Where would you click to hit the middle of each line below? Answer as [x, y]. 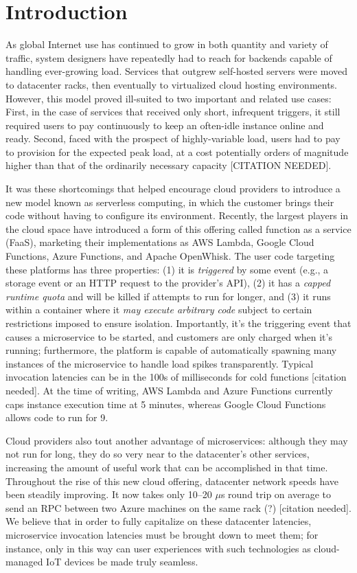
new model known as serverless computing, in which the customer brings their [170, 202]
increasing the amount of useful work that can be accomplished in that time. [167, 467]
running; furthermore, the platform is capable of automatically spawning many [171, 350]
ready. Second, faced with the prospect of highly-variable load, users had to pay [173, 138]
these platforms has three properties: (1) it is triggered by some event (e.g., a [167, 269]
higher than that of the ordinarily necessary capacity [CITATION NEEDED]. [169, 165]
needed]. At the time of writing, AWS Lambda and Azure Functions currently [169, 390]
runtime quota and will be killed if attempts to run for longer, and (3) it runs [168, 296]
